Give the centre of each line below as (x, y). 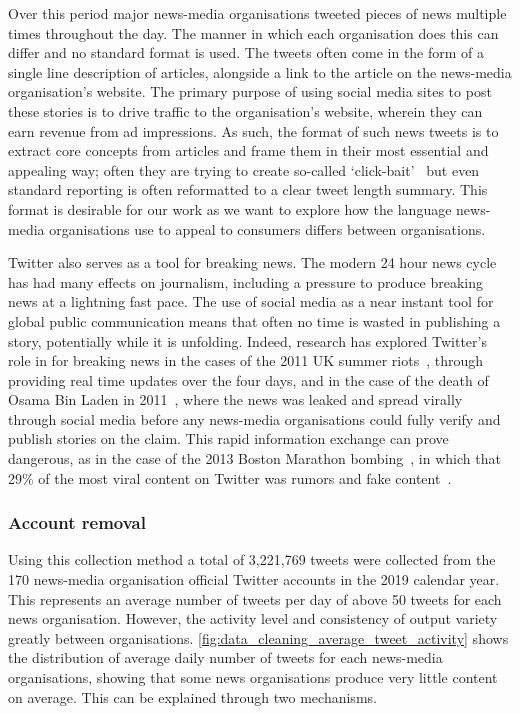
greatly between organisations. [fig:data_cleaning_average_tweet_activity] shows (258, 637)
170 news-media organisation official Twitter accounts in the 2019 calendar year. (254, 579)
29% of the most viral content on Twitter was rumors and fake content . (230, 477)
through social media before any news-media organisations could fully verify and (254, 418)
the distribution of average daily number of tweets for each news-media (225, 657)
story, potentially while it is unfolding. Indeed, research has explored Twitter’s (247, 340)
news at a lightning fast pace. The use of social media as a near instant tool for (251, 301)
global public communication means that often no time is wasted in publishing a (254, 320)
